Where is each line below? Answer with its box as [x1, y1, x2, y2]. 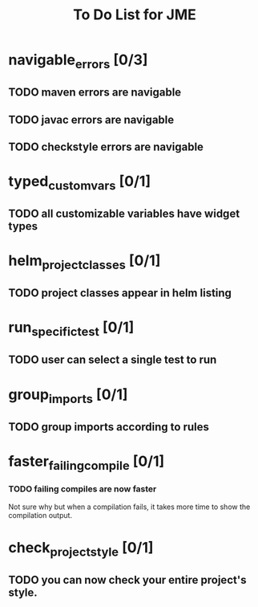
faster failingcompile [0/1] [8, 452, 165, 473]
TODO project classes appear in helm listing [8, 287, 232, 300]
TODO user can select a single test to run [8, 353, 217, 367]
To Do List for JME [73, 6, 196, 24]
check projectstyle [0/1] [8, 538, 154, 560]
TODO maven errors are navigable [8, 86, 182, 100]
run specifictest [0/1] [8, 319, 135, 340]
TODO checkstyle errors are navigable [8, 140, 204, 153]
